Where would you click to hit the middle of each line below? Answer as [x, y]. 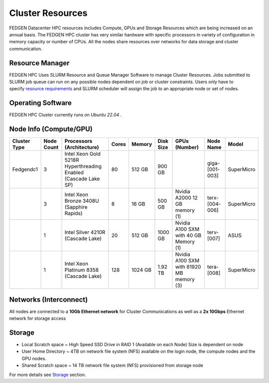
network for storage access [38, 318]
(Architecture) [82, 147]
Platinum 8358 [82, 270]
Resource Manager [39, 63]
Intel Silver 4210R [85, 233]
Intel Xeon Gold [82, 154]
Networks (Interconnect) [49, 300]
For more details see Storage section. [48, 375]
